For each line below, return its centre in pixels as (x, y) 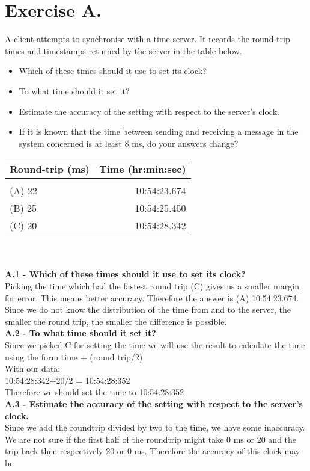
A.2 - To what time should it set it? (81, 333)
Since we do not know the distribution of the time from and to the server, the (148, 309)
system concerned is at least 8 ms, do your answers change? (129, 143)
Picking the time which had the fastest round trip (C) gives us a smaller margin (152, 286)
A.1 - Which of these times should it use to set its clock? (125, 274)
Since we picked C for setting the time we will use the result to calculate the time (155, 345)
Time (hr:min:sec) (142, 169)
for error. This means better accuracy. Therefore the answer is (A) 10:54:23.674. (152, 297)
